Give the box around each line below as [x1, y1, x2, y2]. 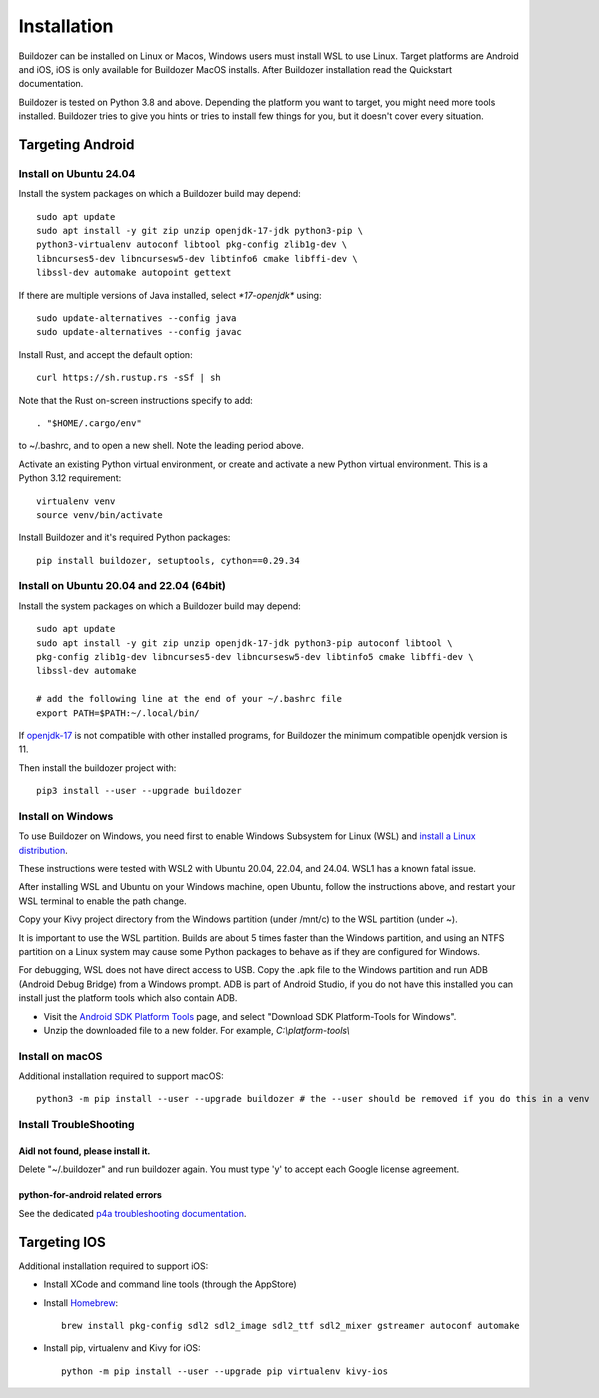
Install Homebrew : [43, 1296, 119, 1309]
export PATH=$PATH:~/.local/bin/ [36, 707, 200, 719]
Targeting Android [18, 136, 135, 153]
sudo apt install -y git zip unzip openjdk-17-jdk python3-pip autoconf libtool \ [36, 637, 453, 649]
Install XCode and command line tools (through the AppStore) [43, 1278, 297, 1290]
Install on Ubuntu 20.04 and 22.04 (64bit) [18, 579, 227, 593]
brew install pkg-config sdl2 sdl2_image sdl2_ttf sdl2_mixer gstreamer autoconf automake [61, 1320, 520, 1331]
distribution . [18, 844, 69, 856]
